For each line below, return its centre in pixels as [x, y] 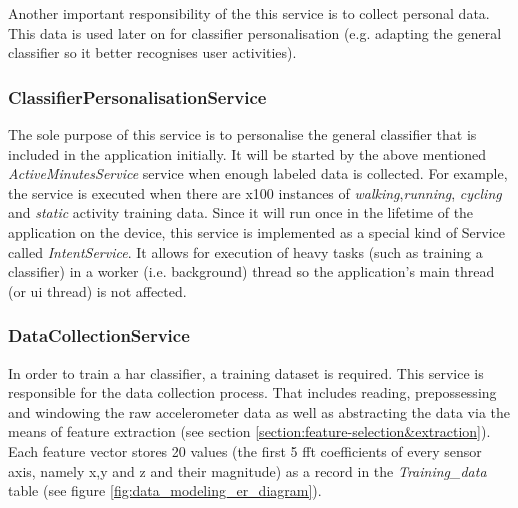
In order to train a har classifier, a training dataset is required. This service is [246, 372]
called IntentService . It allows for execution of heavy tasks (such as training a [245, 251]
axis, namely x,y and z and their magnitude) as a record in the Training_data [247, 470]
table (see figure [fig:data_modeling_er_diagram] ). [165, 490]
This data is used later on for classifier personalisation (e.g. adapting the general [255, 32]
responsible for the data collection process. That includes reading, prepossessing [252, 392]
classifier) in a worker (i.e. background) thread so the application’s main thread [251, 271]
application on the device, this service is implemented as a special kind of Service [257, 231]
